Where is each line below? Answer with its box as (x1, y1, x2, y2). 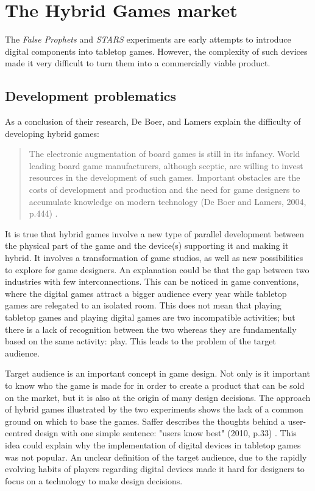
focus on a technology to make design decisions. (5, 474, 183, 487)
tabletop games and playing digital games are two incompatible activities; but (5, 311, 296, 324)
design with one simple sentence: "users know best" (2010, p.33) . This (35, 427, 297, 439)
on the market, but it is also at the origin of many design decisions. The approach (5, 391, 311, 403)
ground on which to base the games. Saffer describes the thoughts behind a (5, 414, 285, 427)
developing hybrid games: (5, 127, 99, 139)
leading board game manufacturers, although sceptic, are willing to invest (29, 159, 303, 172)
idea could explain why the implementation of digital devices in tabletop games (5, 438, 301, 451)
